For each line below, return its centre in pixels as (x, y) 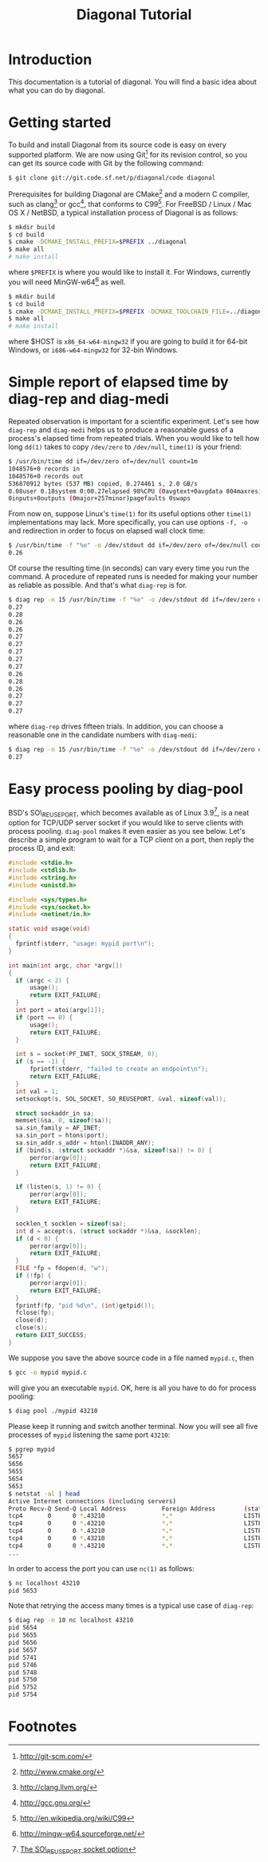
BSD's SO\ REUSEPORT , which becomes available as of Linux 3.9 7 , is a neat (129, 813)
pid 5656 (23, 1643)
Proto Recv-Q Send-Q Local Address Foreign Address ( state (137, 1509)
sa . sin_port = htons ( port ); (62, 1136)
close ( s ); (32, 1328)
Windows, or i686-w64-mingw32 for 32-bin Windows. (93, 350)
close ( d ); (32, 1320)
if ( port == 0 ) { (44, 1017)
